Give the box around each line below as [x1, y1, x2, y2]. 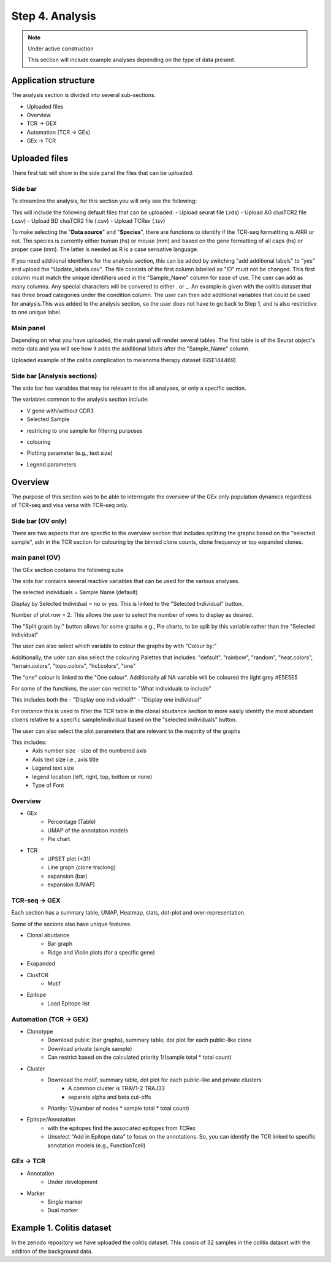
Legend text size [32, 764, 74, 772]
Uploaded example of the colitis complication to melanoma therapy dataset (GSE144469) [11, 356, 236, 363]
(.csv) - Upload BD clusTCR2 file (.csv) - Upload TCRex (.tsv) [11, 217, 165, 225]
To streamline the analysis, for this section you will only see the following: [11, 197, 197, 205]
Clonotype [26, 1028, 53, 1035]
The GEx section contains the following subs [11, 566, 124, 573]
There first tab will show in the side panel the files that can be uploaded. [11, 169, 194, 177]
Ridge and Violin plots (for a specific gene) [47, 948, 156, 956]
